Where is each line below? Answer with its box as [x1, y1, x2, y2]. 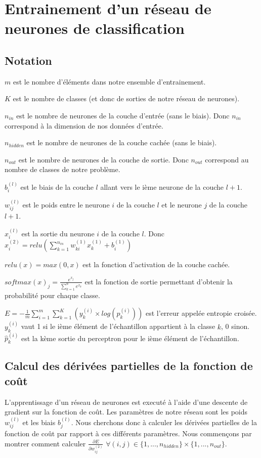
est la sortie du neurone [21, 228, 95, 238]
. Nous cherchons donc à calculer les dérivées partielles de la [71, 417, 257, 427]
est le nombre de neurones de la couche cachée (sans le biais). [26, 137, 217, 148]
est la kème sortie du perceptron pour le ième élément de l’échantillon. [21, 332, 239, 343]
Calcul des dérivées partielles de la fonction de [5, 358, 253, 373]
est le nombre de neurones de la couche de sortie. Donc [18, 154, 189, 164]
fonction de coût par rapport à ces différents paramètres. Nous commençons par [5, 428, 252, 439]
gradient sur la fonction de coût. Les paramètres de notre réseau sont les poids [5, 406, 248, 417]
